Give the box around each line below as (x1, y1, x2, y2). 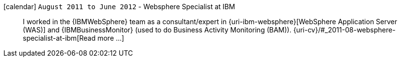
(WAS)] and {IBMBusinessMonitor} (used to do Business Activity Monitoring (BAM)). (23, 26, 292, 34)
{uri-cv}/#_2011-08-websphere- (293, 26, 396, 34)
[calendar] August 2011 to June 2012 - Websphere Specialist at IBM (3, 2, 235, 11)
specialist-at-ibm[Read (23, 34, 96, 42)
